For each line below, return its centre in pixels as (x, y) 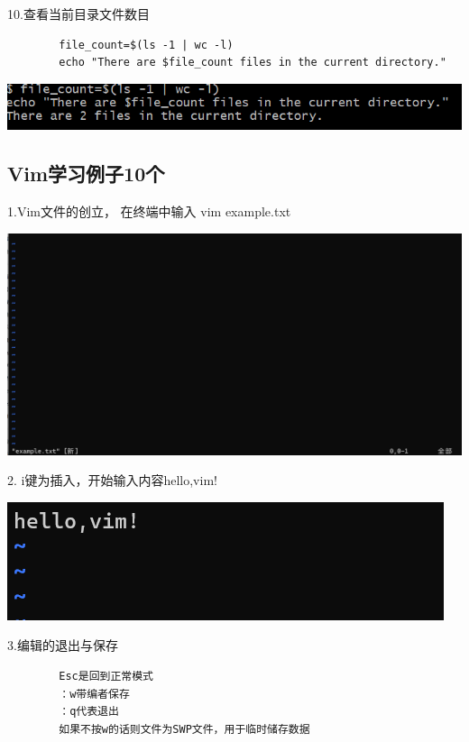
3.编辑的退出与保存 (63, 645)
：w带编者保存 (94, 694)
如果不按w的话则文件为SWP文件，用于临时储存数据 (184, 729)
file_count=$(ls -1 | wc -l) (146, 45)
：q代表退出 (89, 712)
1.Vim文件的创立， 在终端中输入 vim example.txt (149, 211)
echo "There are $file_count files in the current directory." (253, 63)
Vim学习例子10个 (86, 174)
